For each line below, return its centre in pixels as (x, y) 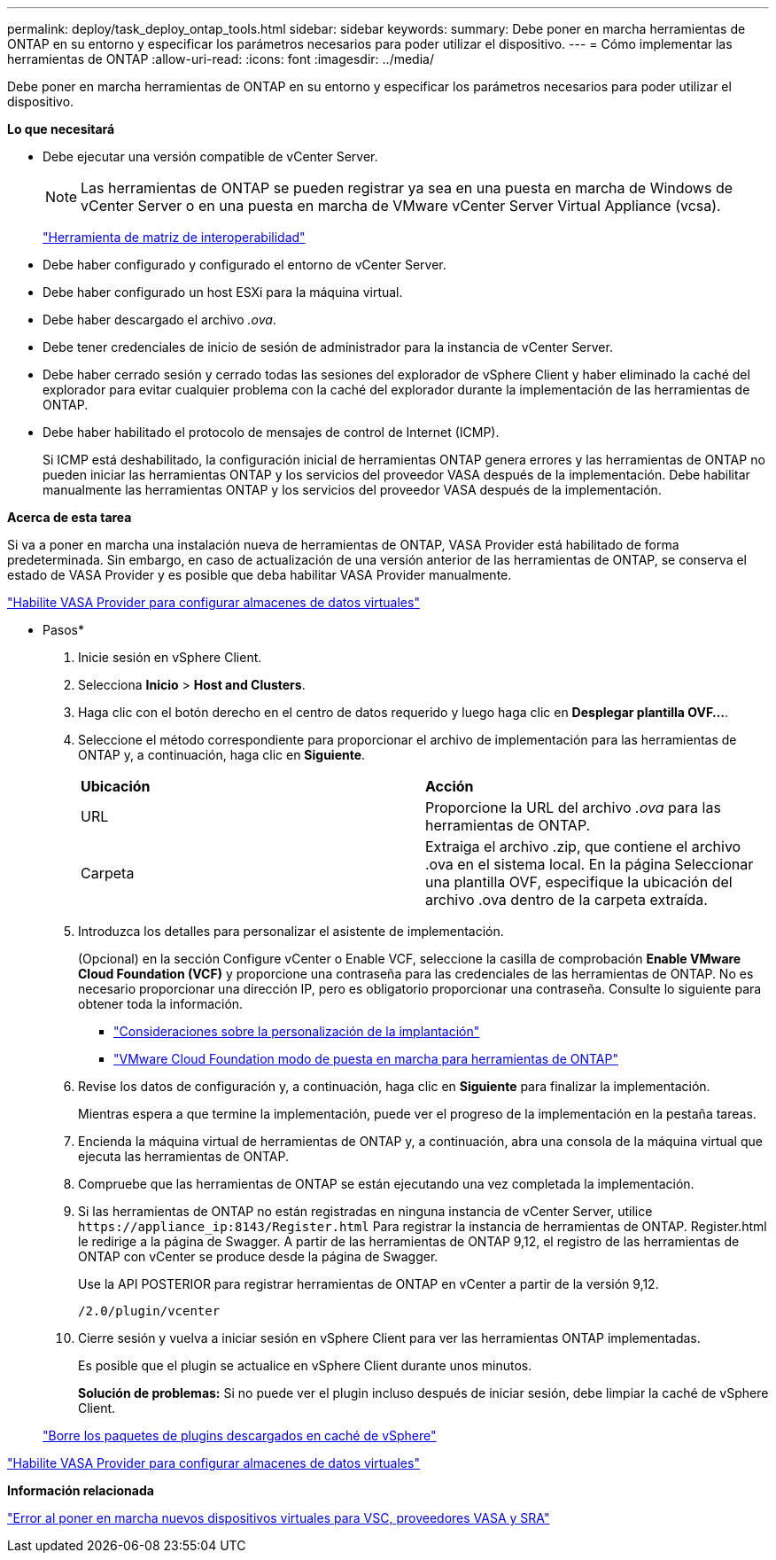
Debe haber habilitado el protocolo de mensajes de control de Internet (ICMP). (271, 432)
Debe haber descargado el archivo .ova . (159, 320)
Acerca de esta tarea (70, 517)
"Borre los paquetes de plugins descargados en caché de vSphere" (240, 1435)
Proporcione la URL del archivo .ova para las (573, 807)
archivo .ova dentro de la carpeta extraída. (566, 900)
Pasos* (63, 630)
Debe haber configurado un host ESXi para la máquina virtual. (223, 292)
